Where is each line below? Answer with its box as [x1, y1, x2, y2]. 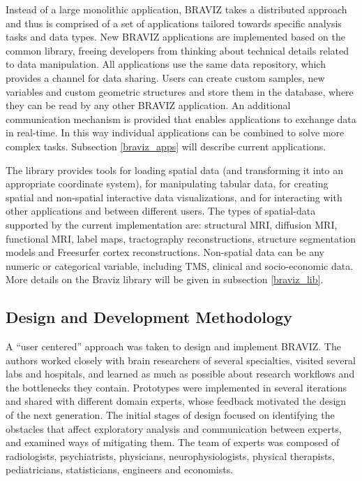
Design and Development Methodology [6, 306, 292, 328]
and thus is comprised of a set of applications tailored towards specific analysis [6, 15, 342, 30]
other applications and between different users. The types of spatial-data [6, 203, 316, 218]
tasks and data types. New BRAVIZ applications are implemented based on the [6, 29, 345, 44]
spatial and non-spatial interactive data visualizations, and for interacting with [6, 189, 342, 204]
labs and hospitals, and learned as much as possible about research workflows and [6, 366, 355, 381]
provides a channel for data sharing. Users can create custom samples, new [6, 70, 325, 85]
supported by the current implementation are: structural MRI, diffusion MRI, [6, 217, 338, 231]
